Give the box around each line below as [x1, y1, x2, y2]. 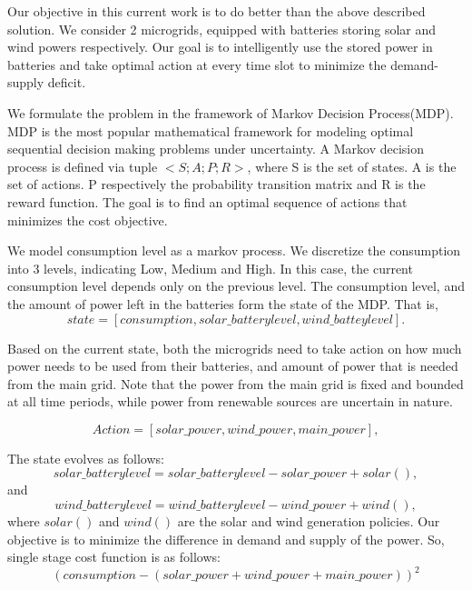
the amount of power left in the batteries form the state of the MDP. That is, [7, 294, 438, 313]
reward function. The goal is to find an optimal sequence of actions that [7, 192, 408, 211]
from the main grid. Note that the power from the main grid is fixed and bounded [7, 374, 464, 393]
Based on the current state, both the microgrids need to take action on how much [7, 338, 462, 357]
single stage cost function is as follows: [7, 547, 221, 566]
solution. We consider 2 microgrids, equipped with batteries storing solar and [7, 19, 437, 38]
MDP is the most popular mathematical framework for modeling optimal [7, 121, 414, 140]
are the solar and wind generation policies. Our [177, 512, 440, 531]
